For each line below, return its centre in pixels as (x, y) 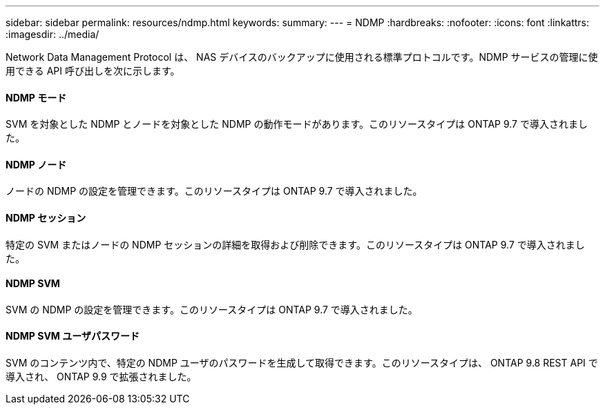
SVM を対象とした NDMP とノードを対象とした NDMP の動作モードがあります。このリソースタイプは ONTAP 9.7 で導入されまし (297, 124)
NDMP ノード (36, 164)
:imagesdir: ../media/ (52, 34)
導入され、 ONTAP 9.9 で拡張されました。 (101, 377)
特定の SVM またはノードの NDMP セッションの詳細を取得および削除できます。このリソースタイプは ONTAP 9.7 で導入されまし (295, 244)
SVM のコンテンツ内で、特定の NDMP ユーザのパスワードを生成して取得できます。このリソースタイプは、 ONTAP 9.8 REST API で (302, 363)
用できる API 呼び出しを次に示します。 (93, 71)
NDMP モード (36, 97)
